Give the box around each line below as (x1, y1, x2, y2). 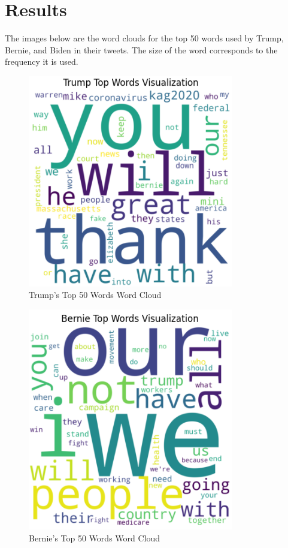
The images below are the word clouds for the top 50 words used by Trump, (5, 32, 284, 44)
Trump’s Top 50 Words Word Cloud (29, 288, 162, 301)
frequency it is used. (5, 55, 78, 68)
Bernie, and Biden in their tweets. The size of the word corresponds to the (5, 43, 278, 56)
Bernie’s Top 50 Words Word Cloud (29, 531, 160, 544)
